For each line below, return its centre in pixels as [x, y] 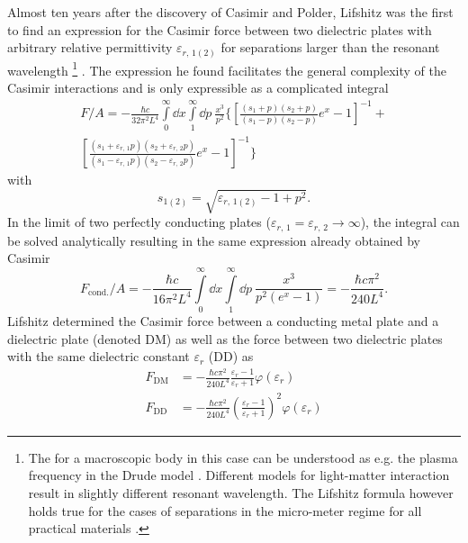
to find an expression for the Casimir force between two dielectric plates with [220, 29]
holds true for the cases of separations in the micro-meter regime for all [225, 510]
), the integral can [410, 222]
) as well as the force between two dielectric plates [304, 338]
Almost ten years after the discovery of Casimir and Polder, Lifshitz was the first [230, 12]
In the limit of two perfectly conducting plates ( [139, 222]
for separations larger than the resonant [330, 47]
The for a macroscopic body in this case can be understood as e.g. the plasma [243, 457]
